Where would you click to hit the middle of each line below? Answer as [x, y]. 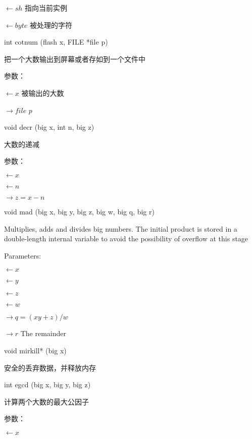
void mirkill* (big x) [35, 350]
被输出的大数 [43, 93]
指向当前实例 [46, 8]
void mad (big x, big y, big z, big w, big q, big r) [79, 211]
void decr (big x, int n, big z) [49, 127]
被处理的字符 [51, 25]
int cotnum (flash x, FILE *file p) [56, 42]
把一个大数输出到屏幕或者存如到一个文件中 [75, 59]
